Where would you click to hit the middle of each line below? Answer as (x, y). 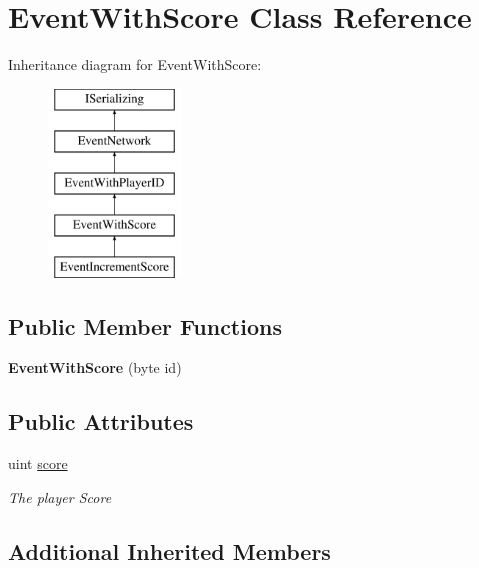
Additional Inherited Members (169, 550)
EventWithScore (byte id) (95, 367)
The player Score (60, 496)
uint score (38, 463)
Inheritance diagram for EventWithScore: (135, 64)
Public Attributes (101, 421)
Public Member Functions (145, 325)
